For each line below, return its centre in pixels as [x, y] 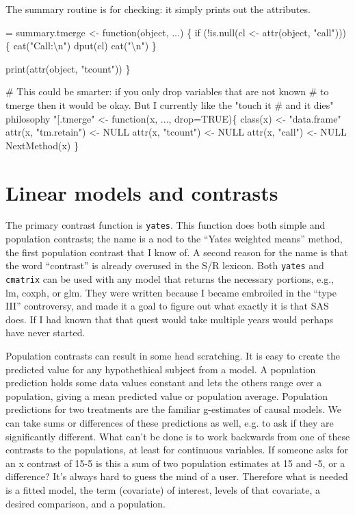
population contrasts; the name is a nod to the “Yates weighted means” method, [174, 239]
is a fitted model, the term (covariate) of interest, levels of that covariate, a [163, 489]
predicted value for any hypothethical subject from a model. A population [161, 369]
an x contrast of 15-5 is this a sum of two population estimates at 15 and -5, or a [175, 463]
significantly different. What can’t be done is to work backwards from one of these [178, 436]
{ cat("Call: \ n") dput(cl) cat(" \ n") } [81, 46]
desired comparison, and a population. [86, 503]
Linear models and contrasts [142, 192]
